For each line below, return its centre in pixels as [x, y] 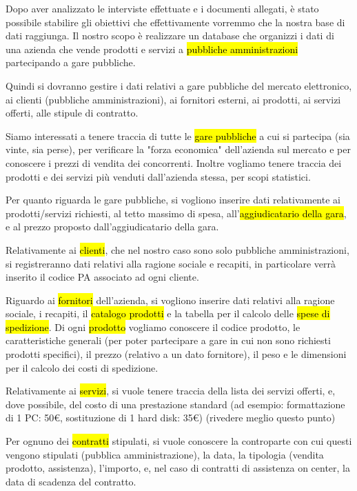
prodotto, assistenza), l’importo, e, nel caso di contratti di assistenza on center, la [178, 468]
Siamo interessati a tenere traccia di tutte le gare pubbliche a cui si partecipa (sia [178, 136]
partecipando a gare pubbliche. [71, 62]
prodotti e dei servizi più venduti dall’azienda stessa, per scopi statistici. [158, 176]
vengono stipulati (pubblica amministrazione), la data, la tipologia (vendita [165, 454]
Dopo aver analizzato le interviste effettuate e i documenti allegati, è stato [162, 8]
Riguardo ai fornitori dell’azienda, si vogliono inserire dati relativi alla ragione [170, 300]
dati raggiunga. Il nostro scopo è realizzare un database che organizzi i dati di [170, 36]
